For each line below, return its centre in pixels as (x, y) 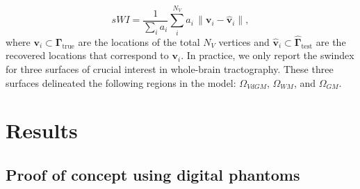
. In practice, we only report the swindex (268, 55)
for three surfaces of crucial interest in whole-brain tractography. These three (170, 68)
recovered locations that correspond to (87, 55)
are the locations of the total (139, 41)
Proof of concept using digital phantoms (153, 174)
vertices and (244, 41)
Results (42, 130)
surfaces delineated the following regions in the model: (121, 82)
